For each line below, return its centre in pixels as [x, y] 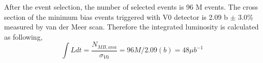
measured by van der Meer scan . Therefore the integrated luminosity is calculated [131, 27]
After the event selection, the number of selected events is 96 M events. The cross [131, 7]
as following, [23, 36]
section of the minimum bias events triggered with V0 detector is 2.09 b [116, 17]
